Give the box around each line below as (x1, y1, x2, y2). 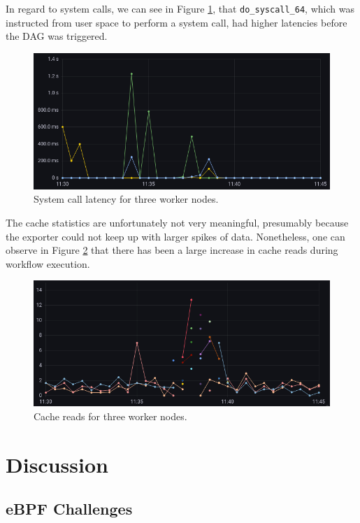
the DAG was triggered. (6, 29, 108, 43)
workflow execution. (6, 256, 90, 271)
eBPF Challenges (6, 498, 133, 520)
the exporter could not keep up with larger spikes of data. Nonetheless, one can (6, 229, 345, 243)
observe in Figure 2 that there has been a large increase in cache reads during (6, 243, 338, 257)
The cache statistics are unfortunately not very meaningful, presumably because (6, 215, 349, 229)
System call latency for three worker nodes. (34, 192, 219, 206)
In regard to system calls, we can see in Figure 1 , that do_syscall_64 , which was (6, 1, 354, 15)
